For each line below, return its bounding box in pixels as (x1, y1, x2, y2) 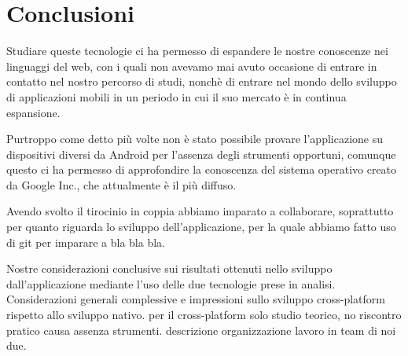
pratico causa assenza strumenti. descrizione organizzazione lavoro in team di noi (6, 321, 396, 338)
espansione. (6, 104, 61, 120)
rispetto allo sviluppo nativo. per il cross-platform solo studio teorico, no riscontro (6, 306, 402, 323)
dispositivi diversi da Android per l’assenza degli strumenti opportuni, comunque (6, 145, 396, 162)
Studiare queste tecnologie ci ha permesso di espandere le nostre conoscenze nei (6, 42, 388, 59)
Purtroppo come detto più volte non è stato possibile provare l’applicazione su (6, 130, 384, 147)
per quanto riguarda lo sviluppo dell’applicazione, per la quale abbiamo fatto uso (6, 218, 396, 235)
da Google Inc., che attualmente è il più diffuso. (6, 176, 237, 193)
